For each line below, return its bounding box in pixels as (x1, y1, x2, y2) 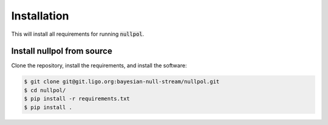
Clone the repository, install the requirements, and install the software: (11, 62, 187, 69)
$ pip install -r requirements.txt (24, 95, 130, 103)
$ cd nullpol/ (24, 87, 66, 93)
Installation (11, 9, 69, 22)
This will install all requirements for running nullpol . (11, 30, 145, 38)
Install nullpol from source (11, 46, 112, 56)
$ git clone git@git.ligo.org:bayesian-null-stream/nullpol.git (24, 78, 220, 85)
